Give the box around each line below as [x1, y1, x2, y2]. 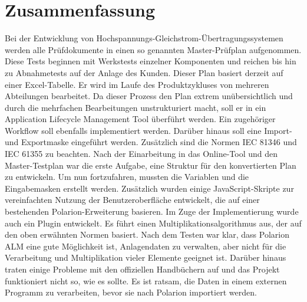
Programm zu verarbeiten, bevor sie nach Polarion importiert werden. [5, 286, 257, 298]
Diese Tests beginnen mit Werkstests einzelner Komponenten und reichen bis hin [5, 55, 296, 67]
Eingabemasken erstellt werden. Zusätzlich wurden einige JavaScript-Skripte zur [5, 182, 294, 194]
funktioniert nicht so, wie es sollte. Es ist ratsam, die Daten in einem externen [5, 274, 287, 287]
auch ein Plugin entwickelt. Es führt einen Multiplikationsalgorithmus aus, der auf [5, 216, 302, 229]
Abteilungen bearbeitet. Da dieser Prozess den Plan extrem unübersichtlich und [5, 90, 293, 102]
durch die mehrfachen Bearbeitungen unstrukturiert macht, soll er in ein [5, 101, 266, 113]
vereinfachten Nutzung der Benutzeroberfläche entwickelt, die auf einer [5, 193, 260, 206]
